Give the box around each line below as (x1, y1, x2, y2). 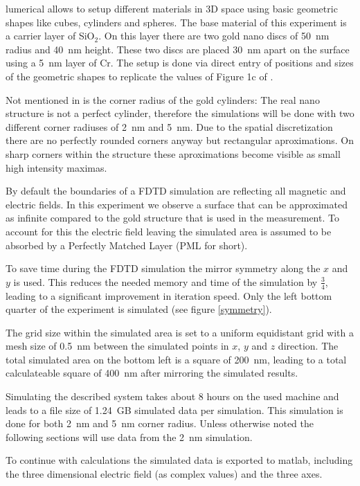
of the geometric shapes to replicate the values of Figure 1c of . (6, 69, 273, 83)
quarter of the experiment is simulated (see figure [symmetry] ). (6, 302, 272, 316)
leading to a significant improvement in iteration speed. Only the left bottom (6, 288, 332, 303)
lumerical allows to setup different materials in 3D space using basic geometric (6, 1, 338, 15)
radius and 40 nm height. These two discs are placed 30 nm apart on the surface (6, 42, 350, 56)
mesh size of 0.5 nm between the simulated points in (6, 339, 229, 353)
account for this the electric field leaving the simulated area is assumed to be (6, 224, 332, 238)
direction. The (278, 339, 339, 353)
